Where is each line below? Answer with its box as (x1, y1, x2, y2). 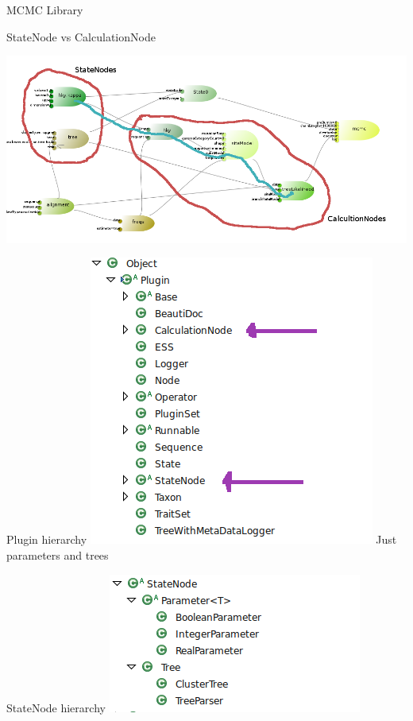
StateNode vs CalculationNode (6, 28, 156, 45)
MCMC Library (6, 2, 83, 17)
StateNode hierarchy (6, 699, 106, 715)
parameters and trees (6, 547, 109, 564)
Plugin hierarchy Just (6, 531, 397, 548)
